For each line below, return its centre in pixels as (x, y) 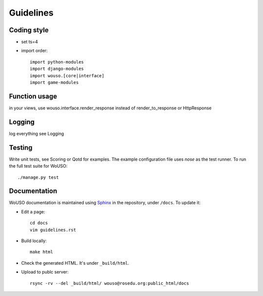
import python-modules (57, 62)
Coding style (29, 30)
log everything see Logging (37, 133)
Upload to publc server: (45, 272)
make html (41, 252)
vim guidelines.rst (53, 230)
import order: (35, 51)
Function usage (33, 96)
